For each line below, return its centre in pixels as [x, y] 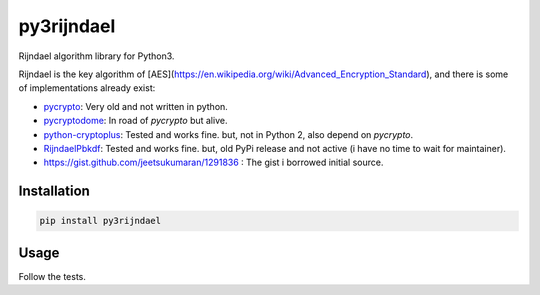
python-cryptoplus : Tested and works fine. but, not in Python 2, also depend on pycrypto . [228, 134]
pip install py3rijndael [100, 221]
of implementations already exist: [87, 88]
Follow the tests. [52, 276]
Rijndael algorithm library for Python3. [96, 56]
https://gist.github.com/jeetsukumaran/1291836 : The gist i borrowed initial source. [213, 162]
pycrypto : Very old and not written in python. [136, 106]
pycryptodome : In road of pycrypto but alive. [135, 121]
